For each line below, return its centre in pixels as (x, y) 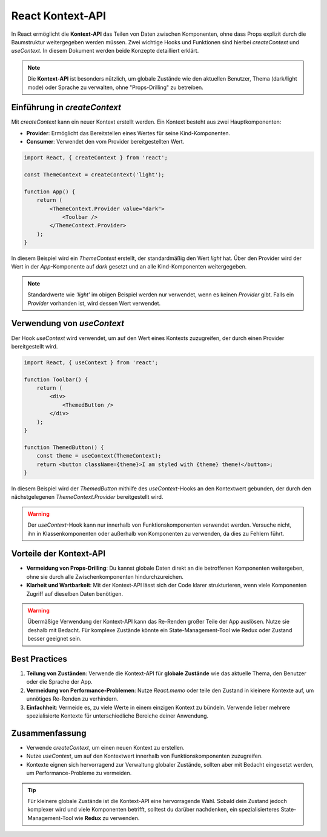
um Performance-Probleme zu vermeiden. (79, 773)
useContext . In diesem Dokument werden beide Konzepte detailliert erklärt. (105, 51)
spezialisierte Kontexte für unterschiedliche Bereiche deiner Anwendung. (117, 716)
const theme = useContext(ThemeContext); (99, 456)
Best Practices (39, 659)
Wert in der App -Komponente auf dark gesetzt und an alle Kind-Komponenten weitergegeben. (129, 267)
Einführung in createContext (66, 108)
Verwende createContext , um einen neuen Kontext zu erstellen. (105, 747)
